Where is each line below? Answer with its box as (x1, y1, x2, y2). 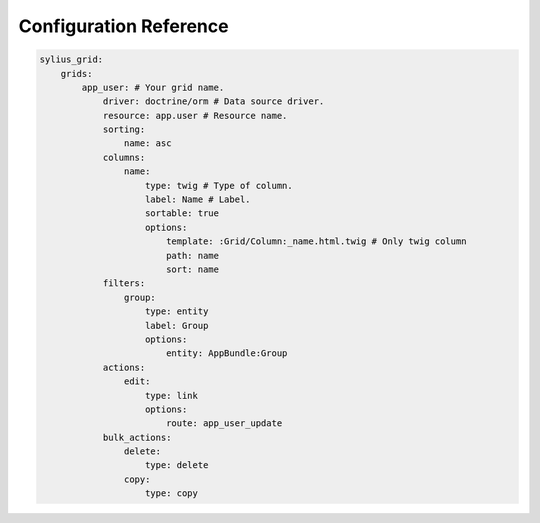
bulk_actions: (102, 431, 172, 443)
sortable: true (145, 208, 220, 219)
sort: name (165, 264, 220, 275)
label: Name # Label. (145, 194, 251, 205)
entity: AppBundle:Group (165, 348, 288, 359)
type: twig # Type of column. (145, 180, 294, 191)
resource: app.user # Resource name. (102, 110, 288, 121)
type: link (145, 390, 199, 401)
